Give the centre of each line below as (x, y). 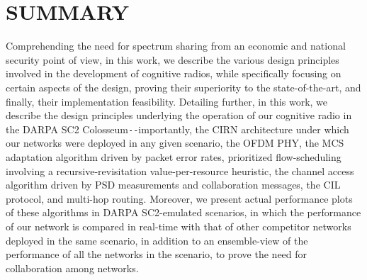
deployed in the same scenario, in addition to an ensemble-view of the (157, 240)
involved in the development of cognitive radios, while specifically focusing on (174, 73)
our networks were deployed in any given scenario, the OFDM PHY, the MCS (175, 143)
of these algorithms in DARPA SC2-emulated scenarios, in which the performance (183, 212)
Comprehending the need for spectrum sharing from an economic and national (176, 46)
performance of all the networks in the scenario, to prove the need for (157, 254)
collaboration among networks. (72, 268)
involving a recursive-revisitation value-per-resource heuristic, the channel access (180, 170)
